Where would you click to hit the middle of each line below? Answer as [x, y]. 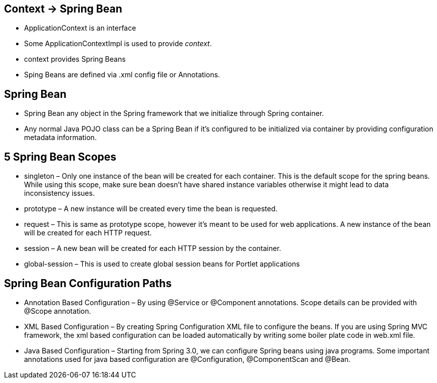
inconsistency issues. [59, 193]
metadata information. [60, 138]
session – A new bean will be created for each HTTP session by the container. [153, 248]
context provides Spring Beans [75, 59]
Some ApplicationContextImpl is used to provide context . [118, 44]
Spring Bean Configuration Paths [88, 283]
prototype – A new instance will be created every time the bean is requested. [151, 209]
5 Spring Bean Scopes [60, 157]
